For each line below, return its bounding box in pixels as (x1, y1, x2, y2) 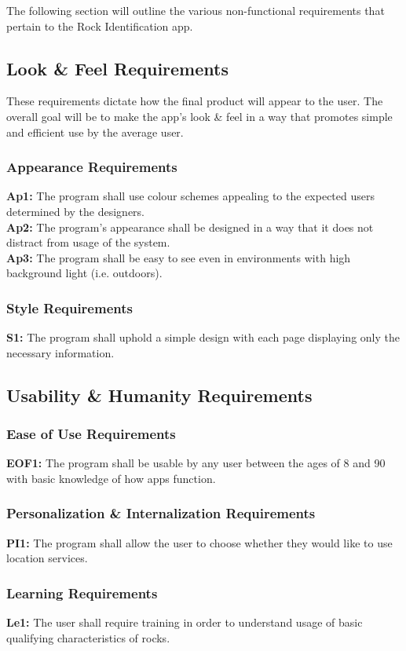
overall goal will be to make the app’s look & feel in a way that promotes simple (6, 108, 393, 124)
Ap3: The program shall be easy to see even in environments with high (6, 249, 351, 265)
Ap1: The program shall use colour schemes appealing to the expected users (6, 188, 375, 204)
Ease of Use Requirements (6, 424, 176, 444)
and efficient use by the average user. (6, 123, 184, 140)
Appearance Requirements (6, 157, 177, 177)
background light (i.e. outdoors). (6, 265, 163, 281)
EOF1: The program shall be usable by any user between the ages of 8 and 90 (6, 455, 386, 471)
